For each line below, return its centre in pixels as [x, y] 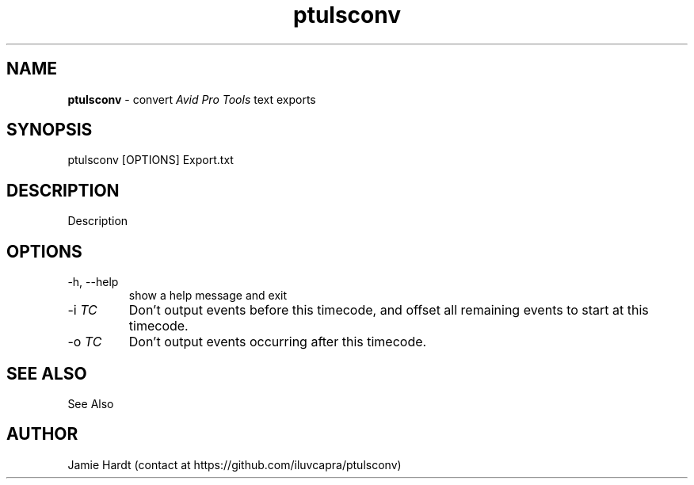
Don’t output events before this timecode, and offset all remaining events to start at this [389, 310]
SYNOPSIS [50, 130]
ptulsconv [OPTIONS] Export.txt [151, 160]
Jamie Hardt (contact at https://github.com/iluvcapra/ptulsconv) [235, 464]
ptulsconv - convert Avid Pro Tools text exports [192, 99]
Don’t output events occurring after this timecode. [278, 342]
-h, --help [93, 282]
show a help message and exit [208, 296]
